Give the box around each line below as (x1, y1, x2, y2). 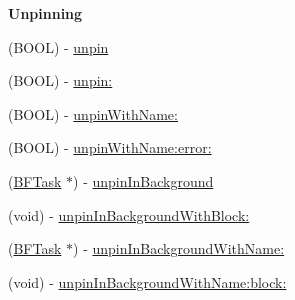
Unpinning (8, 3, 83, 23)
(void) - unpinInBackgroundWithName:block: (8, 271, 287, 292)
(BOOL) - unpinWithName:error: (8, 137, 212, 158)
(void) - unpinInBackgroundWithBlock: (8, 204, 250, 225)
